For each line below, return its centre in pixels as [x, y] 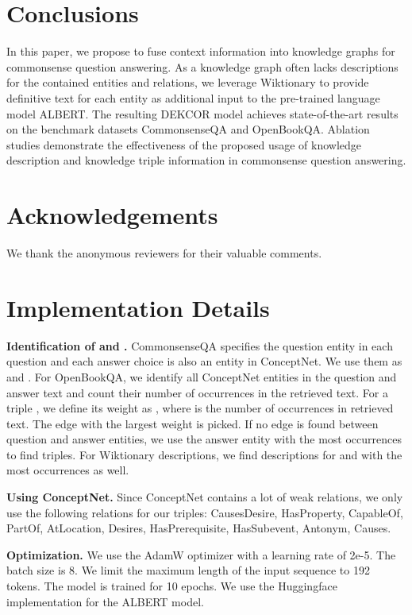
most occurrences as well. [68, 470]
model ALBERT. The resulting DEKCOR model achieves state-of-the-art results [202, 113]
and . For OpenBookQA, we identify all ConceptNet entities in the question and [202, 376]
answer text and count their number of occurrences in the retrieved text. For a [197, 392]
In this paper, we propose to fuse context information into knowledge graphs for [201, 51]
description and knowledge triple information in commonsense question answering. [206, 160]
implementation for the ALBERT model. [105, 601]
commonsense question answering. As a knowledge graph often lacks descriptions [202, 66]
